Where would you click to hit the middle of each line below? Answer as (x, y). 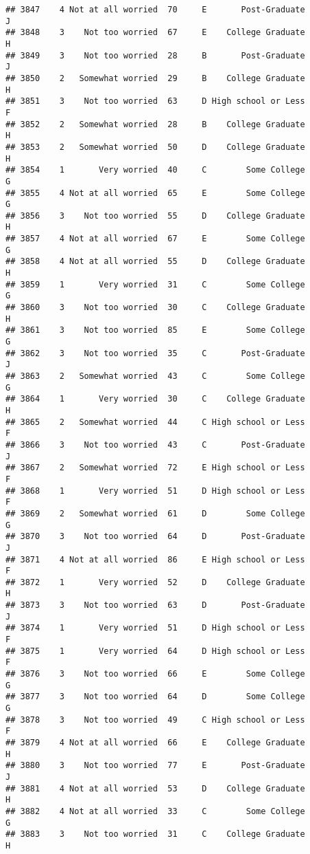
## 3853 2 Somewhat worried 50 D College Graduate (155, 147)
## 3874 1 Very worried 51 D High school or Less (155, 628)
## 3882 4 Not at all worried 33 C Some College (155, 811)
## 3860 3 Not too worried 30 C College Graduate (155, 308)
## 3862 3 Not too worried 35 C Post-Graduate (155, 353)
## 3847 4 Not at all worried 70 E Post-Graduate (155, 10)
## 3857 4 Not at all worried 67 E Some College (155, 239)
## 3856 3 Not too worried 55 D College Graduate (155, 216)
